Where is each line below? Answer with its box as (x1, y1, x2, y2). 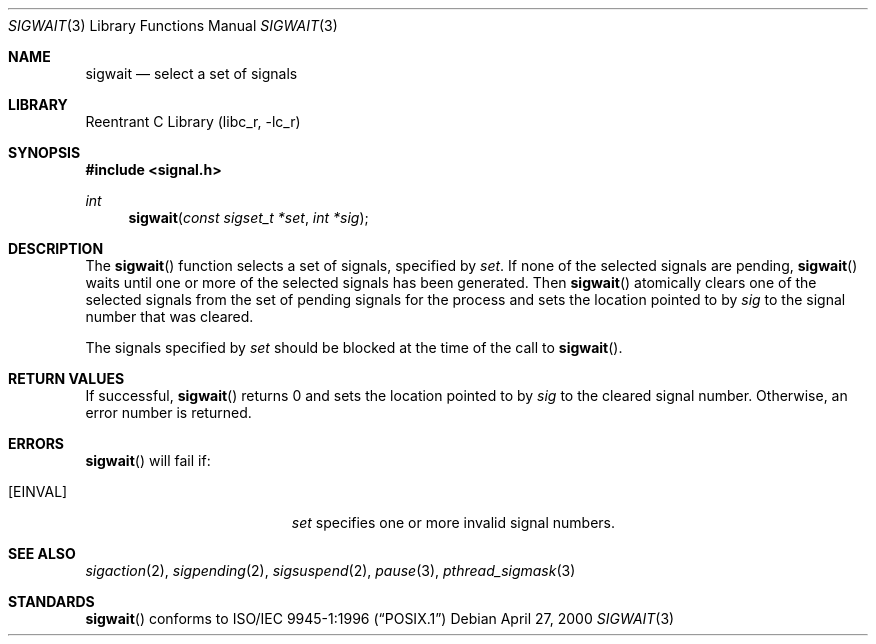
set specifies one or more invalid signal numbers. (291, 514, 615, 531)
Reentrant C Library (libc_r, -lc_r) (85, 113, 301, 130)
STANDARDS (8, 593, 95, 610)
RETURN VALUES (8, 370, 125, 387)
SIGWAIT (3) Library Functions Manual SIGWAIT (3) (8, 17, 338, 34)
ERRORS (8, 435, 65, 452)
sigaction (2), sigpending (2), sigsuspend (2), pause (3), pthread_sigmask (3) (85, 562, 576, 579)
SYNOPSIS (8, 144, 81, 161)
